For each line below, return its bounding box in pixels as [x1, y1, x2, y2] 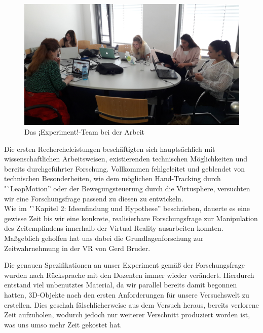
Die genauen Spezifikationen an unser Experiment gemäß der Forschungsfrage [4, 260, 245, 270]
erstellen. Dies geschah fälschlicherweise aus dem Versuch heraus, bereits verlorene [4, 299, 259, 310]
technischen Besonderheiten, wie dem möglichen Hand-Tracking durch [4, 173, 221, 184]
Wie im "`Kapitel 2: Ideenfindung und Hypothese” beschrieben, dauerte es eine [4, 203, 250, 214]
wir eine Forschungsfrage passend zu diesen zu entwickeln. [4, 193, 183, 203]
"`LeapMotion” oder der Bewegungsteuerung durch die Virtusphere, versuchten [4, 183, 250, 194]
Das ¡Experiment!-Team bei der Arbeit [24, 127, 145, 137]
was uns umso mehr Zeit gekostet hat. [4, 319, 122, 329]
